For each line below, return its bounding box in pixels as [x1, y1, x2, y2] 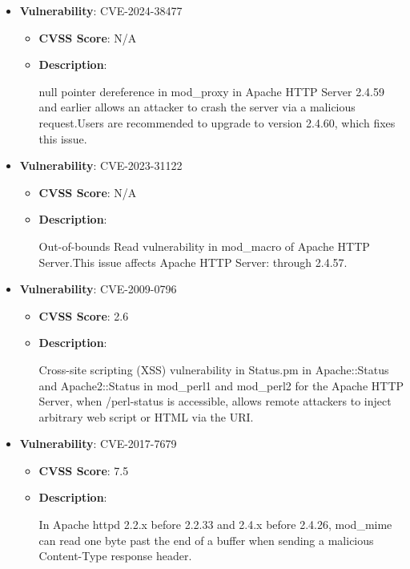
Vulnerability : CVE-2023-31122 [19, 157, 183, 174]
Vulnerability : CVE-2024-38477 [19, 2, 183, 18]
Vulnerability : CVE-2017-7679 [19, 435, 177, 452]
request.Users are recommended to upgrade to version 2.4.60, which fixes [38, 114, 396, 131]
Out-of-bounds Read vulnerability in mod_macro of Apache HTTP [38, 237, 370, 254]
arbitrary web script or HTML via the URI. [38, 408, 254, 425]
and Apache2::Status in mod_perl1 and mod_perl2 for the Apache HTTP [38, 377, 404, 393]
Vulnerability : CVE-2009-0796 [19, 280, 177, 297]
